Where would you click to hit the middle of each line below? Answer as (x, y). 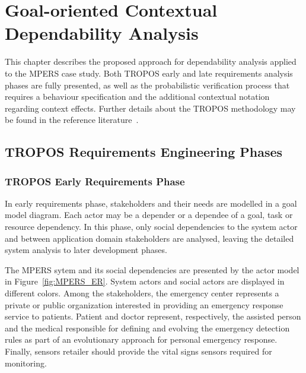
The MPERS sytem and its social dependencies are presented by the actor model (152, 269)
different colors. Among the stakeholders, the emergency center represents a (142, 293)
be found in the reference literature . (72, 120)
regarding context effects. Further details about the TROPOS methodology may (150, 108)
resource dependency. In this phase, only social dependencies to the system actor (151, 227)
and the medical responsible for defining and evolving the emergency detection (147, 328)
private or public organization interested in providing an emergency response (144, 304)
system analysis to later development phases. (86, 250)
